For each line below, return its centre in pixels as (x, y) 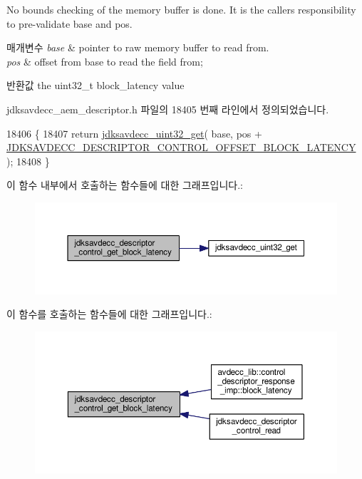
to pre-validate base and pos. (69, 23)
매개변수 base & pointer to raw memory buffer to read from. (138, 47)
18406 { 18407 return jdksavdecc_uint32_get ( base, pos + (134, 133)
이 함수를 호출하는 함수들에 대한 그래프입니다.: (109, 314)
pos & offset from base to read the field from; (105, 61)
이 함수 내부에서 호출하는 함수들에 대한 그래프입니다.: (125, 185)
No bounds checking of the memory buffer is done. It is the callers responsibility (181, 9)
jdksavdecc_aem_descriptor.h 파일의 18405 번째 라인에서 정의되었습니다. (168, 109)
